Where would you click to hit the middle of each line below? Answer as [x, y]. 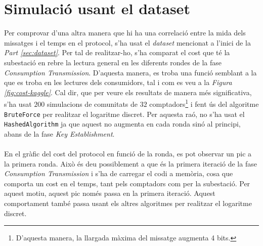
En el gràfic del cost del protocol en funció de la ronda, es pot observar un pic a [128, 154]
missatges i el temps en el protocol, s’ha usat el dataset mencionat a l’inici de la [127, 42]
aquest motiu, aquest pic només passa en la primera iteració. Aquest [110, 193]
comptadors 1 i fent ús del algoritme [204, 103]
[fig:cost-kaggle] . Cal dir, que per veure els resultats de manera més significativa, [128, 92]
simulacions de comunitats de [92, 104]
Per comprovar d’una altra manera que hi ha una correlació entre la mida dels [125, 33]
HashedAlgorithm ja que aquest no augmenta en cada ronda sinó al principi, [122, 124]
